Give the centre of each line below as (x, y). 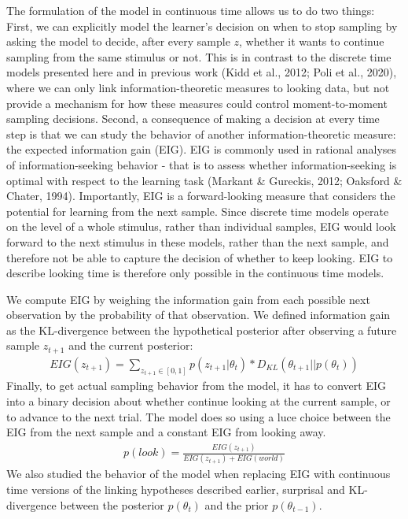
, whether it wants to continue (312, 41)
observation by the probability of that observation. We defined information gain (198, 315)
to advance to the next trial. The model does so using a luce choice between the (198, 416)
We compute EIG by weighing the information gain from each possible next (188, 299)
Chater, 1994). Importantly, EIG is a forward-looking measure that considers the (201, 196)
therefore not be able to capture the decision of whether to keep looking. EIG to (200, 257)
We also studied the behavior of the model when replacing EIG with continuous (198, 474)
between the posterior (112, 504)
